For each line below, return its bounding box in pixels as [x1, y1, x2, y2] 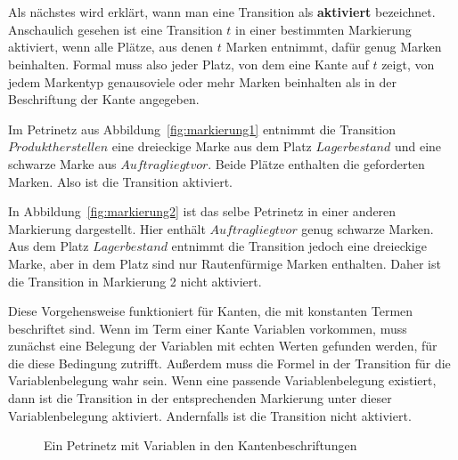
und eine [394, 137, 442, 156]
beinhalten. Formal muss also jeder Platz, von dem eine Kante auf [8, 54, 369, 73]
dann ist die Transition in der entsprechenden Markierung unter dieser [8, 389, 392, 408]
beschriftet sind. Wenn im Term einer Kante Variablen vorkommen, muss [8, 319, 407, 337]
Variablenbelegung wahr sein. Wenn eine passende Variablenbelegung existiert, [8, 371, 437, 390]
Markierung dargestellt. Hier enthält [8, 219, 206, 238]
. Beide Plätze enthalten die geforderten [208, 154, 425, 173]
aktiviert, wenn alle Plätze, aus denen [8, 37, 214, 56]
